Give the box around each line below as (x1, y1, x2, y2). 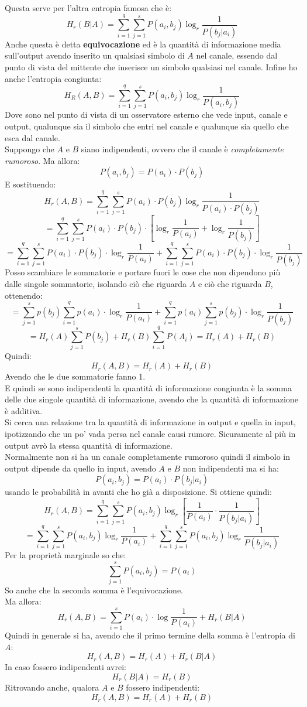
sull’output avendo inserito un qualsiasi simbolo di (5, 49, 185, 62)
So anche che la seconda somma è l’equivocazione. (5, 583, 183, 596)
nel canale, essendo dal (196, 49, 278, 62)
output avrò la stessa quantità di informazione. (5, 439, 173, 451)
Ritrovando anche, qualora (5, 681, 99, 693)
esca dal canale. (5, 131, 60, 144)
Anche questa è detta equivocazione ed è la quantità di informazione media (5, 37, 281, 50)
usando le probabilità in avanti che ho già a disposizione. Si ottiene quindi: (5, 486, 272, 498)
